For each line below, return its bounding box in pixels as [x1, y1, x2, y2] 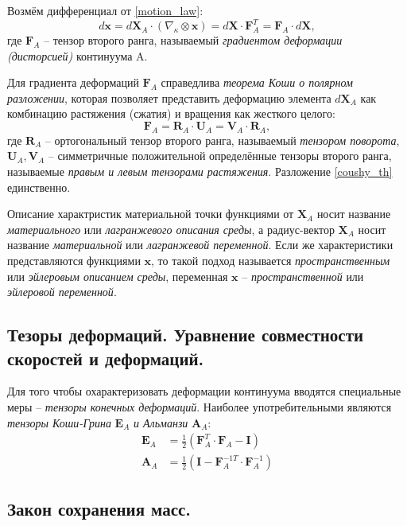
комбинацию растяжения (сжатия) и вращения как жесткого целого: [7, 105, 335, 122]
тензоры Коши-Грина [7, 414, 111, 431]
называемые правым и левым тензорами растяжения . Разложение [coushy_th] [7, 163, 393, 180]
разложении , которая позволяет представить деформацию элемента [7, 89, 331, 106]
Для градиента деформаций [7, 74, 139, 91]
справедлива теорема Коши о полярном [161, 74, 353, 91]
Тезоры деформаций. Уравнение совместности [7, 322, 364, 347]
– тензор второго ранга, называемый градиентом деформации [43, 32, 343, 49]
